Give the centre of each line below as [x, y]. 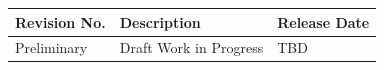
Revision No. [60, 21]
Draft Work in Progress [191, 47]
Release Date [323, 21]
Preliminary [51, 47]
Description [160, 21]
